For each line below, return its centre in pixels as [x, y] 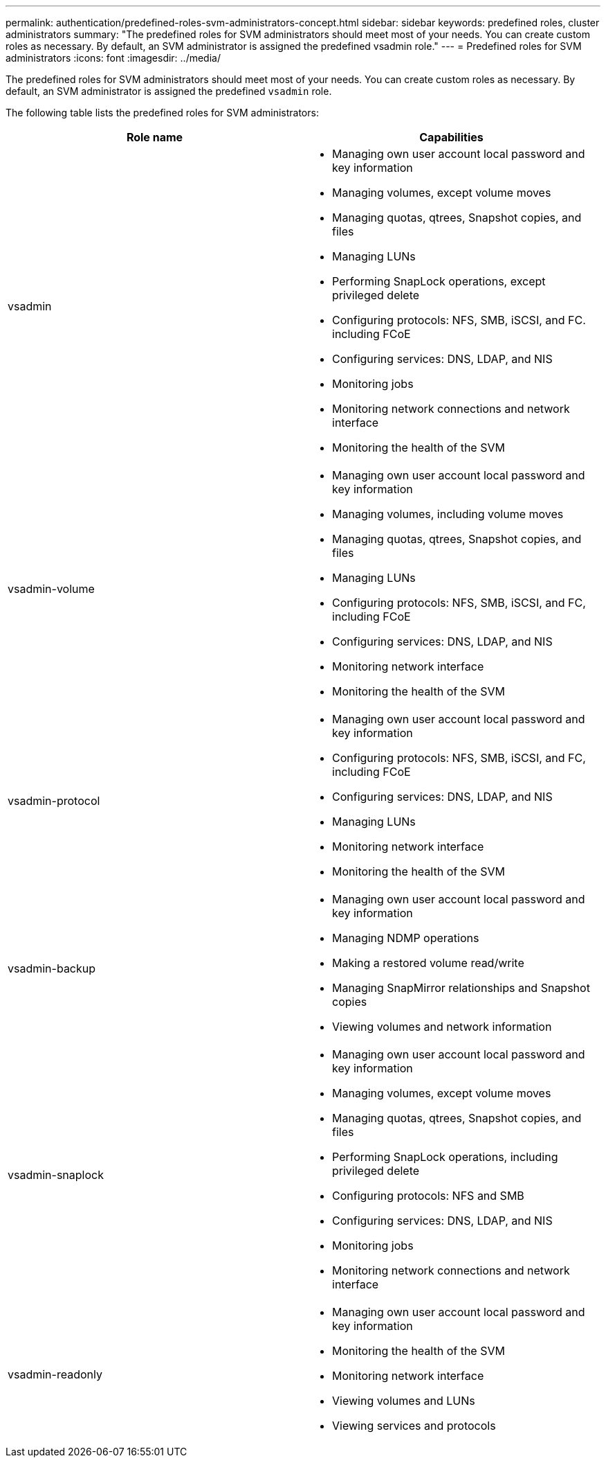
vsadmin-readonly [55, 1374]
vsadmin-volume [51, 589]
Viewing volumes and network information [442, 1027]
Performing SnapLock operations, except [439, 281]
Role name [155, 137]
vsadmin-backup [52, 968]
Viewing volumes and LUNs [404, 1401]
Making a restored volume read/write [428, 963]
